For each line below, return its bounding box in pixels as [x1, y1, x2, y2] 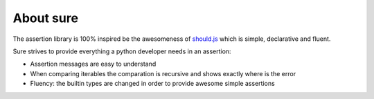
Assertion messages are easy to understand [30, 60, 157, 69]
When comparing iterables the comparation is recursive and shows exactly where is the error [30, 69, 296, 78]
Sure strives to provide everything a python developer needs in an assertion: [12, 47, 231, 55]
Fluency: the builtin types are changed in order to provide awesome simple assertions [30, 80, 275, 88]
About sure [12, 10, 79, 26]
